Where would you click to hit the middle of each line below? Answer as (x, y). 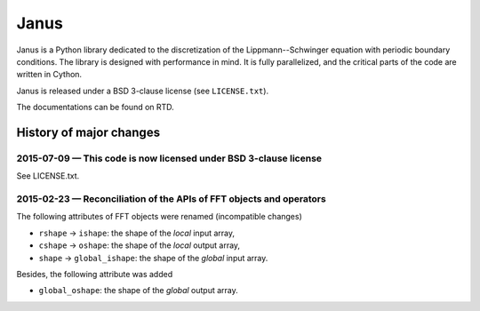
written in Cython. (49, 75)
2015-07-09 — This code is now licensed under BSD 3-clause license (169, 158)
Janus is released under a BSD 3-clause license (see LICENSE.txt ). (143, 91)
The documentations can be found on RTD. (96, 108)
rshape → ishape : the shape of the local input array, (137, 233)
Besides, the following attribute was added (95, 274)
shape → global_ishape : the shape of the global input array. (153, 258)
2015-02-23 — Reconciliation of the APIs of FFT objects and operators (171, 199)
